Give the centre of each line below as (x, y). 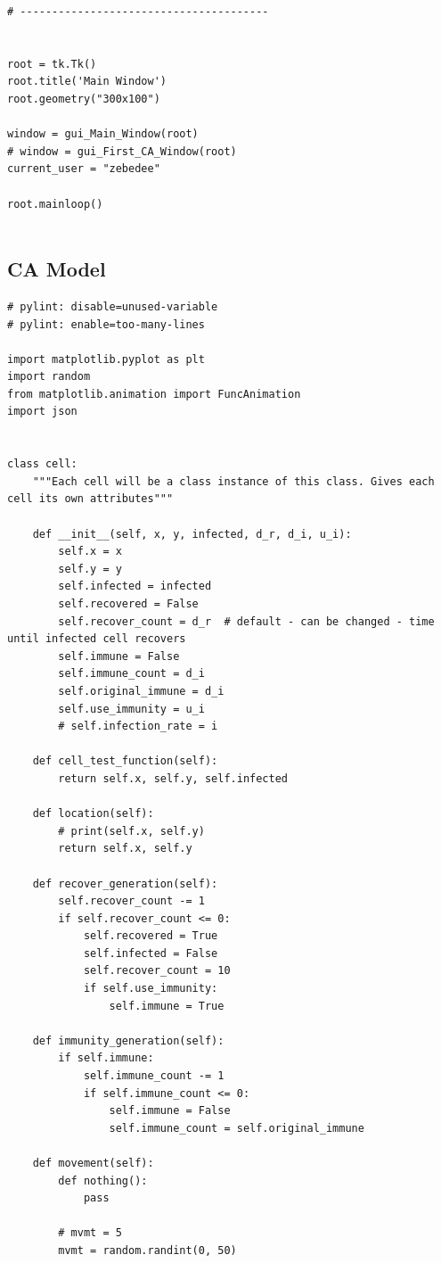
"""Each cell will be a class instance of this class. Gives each (233, 481)
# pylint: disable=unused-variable (113, 306)
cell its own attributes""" (90, 499)
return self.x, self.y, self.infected (173, 778)
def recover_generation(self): (125, 883)
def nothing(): (103, 1180)
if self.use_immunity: (151, 989)
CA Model (57, 269)
